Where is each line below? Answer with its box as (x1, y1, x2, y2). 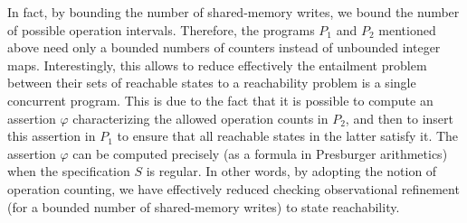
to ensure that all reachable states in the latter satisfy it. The (117, 126, 459, 145)
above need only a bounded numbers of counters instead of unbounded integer (7, 38, 441, 57)
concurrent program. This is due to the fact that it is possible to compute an (7, 90, 434, 109)
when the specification (7, 162, 130, 181)
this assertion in (7, 126, 96, 145)
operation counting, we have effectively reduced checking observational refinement (7, 179, 460, 198)
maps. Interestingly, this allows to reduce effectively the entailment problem (7, 55, 427, 74)
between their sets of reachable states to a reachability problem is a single (7, 73, 416, 92)
